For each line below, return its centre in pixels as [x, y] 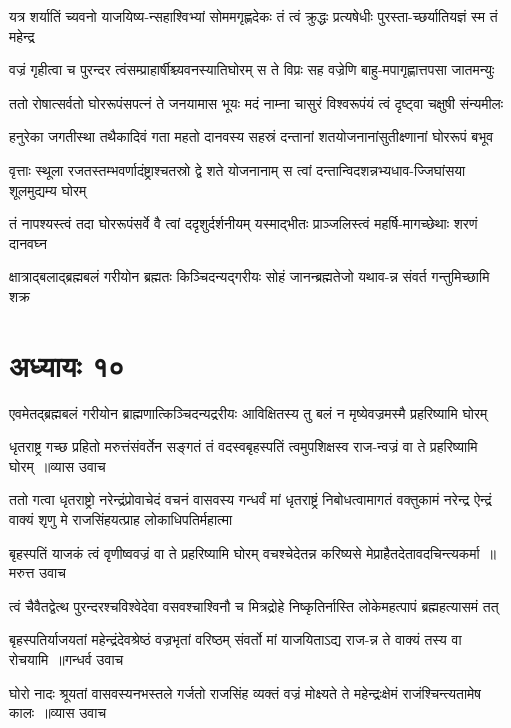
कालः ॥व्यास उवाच [58, 712]
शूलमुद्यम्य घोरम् [48, 189]
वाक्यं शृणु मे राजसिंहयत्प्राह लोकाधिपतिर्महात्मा [121, 519]
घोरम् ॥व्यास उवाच [57, 465]
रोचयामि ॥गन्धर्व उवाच [66, 659]
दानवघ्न [28, 242]
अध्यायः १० [67, 364]
